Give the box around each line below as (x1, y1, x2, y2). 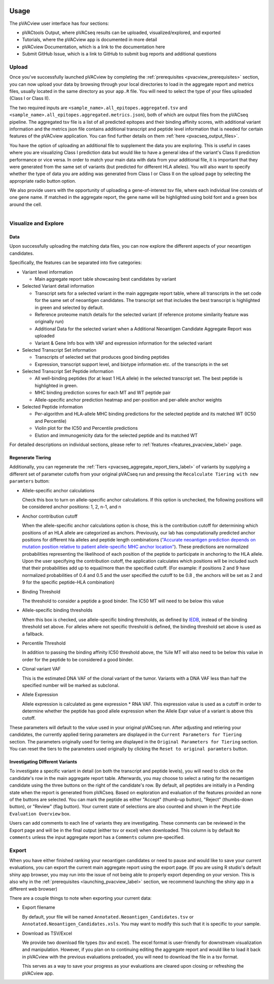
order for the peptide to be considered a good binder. (22, 656, 134, 662)
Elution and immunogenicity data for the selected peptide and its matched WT (35, 432, 198, 438)
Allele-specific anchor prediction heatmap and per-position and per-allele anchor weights (35, 396, 222, 403)
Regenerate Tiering (9, 454, 51, 460)
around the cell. (9, 201, 43, 208)
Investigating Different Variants (9, 759, 77, 765)
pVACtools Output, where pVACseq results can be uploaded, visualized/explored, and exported (22, 29, 221, 36)
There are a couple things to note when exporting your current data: (9, 895, 152, 901)
